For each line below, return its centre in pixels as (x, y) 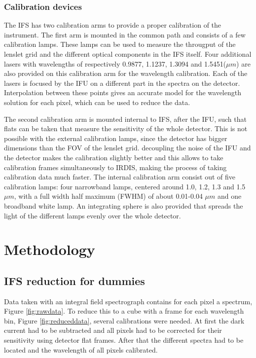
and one (229, 196)
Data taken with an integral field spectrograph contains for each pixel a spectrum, (128, 301)
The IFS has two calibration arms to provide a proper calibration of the (113, 25)
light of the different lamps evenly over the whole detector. (92, 215)
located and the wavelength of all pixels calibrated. (81, 349)
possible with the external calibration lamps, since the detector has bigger (116, 138)
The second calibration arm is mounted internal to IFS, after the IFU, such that (125, 119)
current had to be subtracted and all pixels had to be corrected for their (113, 330)
